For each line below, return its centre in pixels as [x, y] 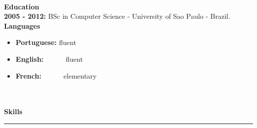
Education [22, 6]
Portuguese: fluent [46, 42]
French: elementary [56, 75]
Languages [22, 25]
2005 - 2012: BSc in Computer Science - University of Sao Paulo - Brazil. [117, 16]
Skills [13, 111]
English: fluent [49, 59]
